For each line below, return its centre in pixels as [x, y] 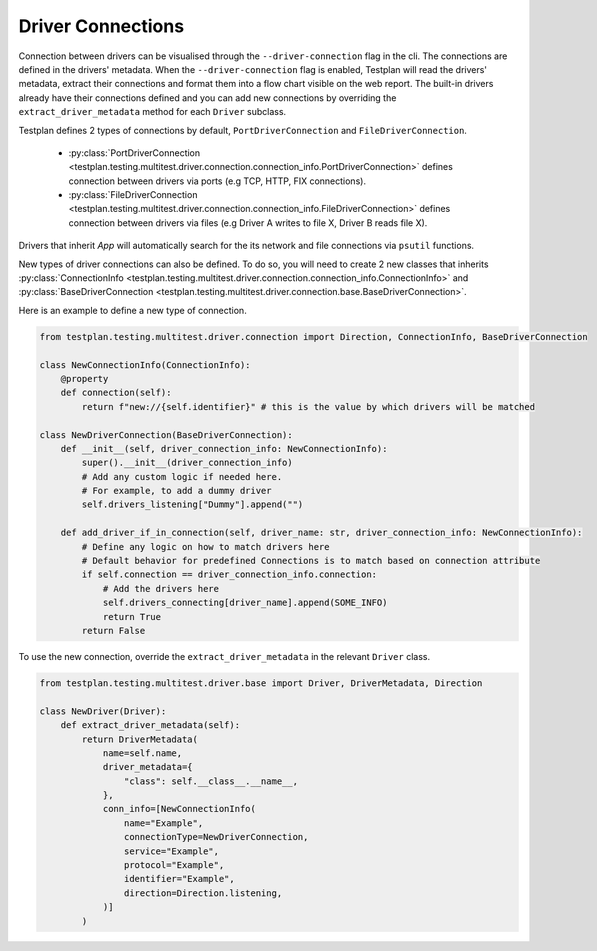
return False [113, 630]
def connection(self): [116, 393]
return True [132, 616]
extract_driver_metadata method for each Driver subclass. [152, 112]
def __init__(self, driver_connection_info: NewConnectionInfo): [224, 448]
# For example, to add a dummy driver [176, 491]
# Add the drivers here [161, 588]
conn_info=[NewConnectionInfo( [179, 809]
